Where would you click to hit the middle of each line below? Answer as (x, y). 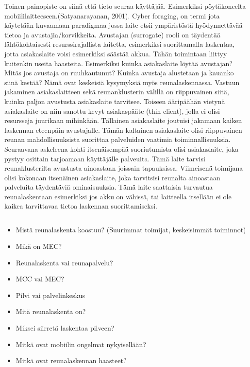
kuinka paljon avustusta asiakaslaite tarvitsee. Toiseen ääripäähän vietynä (115, 101)
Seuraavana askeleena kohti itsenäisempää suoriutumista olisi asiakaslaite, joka (122, 149)
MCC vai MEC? (40, 279)
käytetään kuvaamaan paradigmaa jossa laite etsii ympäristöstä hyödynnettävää (124, 25)
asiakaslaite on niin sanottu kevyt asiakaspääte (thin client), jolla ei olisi (112, 111)
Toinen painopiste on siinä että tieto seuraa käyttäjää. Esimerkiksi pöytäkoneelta (125, 6)
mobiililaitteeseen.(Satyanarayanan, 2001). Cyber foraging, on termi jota (112, 15)
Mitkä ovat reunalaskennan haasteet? (71, 360)
